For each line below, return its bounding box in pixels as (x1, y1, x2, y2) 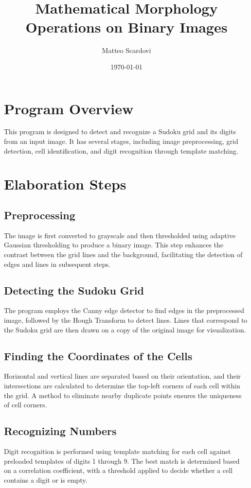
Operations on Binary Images (25, 17, 228, 37)
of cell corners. (4, 400, 47, 410)
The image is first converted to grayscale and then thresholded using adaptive (4, 230, 236, 240)
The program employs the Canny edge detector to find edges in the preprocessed (4, 305, 244, 315)
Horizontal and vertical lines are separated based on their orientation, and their (4, 371, 241, 381)
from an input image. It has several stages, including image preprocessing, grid (4, 136, 238, 146)
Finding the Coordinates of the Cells (4, 348, 193, 363)
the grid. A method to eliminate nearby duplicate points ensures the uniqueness (4, 390, 242, 400)
